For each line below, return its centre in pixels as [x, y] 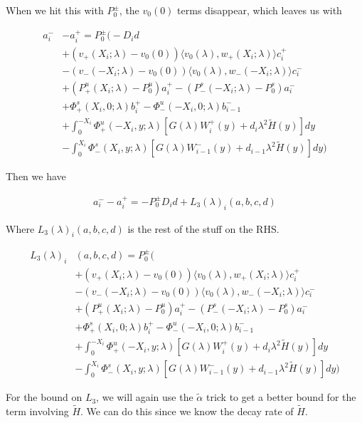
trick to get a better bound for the [281, 397]
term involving [37, 411]
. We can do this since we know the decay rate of [187, 411]
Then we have [36, 176]
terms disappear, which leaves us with [260, 10]
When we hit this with [55, 10]
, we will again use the [145, 397]
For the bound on [44, 397]
